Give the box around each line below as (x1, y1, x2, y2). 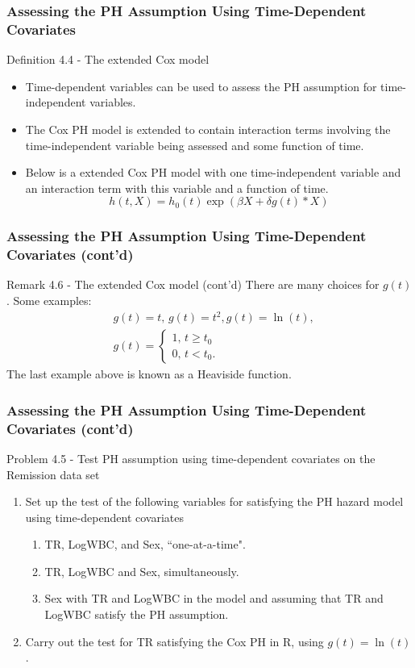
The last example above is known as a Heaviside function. (6, 365, 292, 382)
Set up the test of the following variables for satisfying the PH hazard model (25, 493, 404, 510)
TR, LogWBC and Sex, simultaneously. (44, 562, 239, 579)
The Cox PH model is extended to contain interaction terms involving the (25, 120, 391, 137)
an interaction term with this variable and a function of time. (25, 179, 329, 196)
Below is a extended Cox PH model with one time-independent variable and (25, 164, 401, 181)
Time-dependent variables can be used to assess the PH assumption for (25, 77, 377, 94)
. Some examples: (6, 292, 92, 309)
